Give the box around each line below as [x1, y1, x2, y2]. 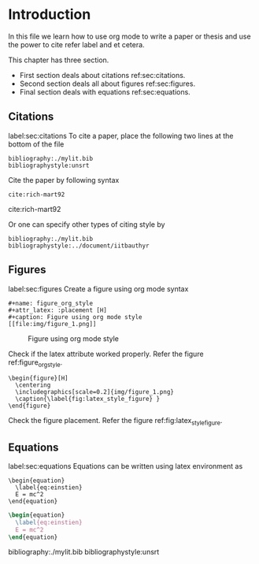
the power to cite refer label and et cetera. [8, 39, 145, 49]
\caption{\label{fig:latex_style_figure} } [15, 395, 160, 403]
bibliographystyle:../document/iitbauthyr [8, 242, 150, 250]
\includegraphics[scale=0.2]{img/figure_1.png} [15, 388, 175, 396]
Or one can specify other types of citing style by [8, 219, 165, 229]
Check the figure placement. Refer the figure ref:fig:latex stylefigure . [8, 416, 223, 427]
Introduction [8, 6, 91, 24]
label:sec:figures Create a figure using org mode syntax [8, 284, 189, 293]
